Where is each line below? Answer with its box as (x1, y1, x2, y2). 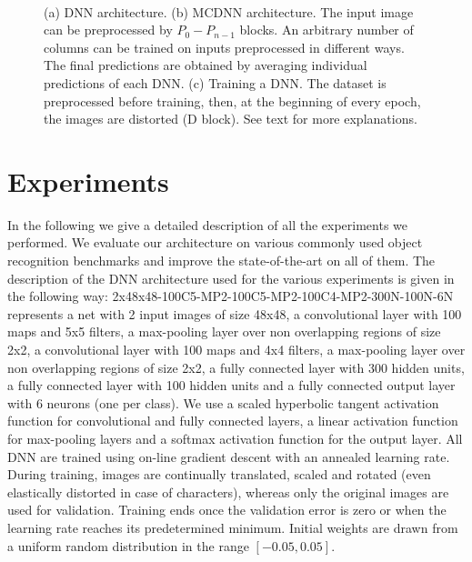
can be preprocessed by (44, 20, 173, 39)
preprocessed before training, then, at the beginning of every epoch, (44, 91, 421, 110)
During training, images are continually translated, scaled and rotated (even (7, 465, 431, 484)
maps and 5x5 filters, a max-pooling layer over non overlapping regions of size (7, 322, 441, 341)
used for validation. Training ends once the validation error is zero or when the (7, 500, 447, 519)
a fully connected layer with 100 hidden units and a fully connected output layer (7, 376, 456, 395)
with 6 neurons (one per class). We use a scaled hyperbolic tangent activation (7, 393, 439, 412)
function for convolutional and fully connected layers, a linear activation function (7, 411, 458, 430)
